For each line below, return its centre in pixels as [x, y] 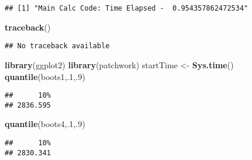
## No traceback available [57, 46]
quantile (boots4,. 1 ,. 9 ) [45, 124]
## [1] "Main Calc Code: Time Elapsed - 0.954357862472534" [127, 8]
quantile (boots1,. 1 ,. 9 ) [45, 76]
